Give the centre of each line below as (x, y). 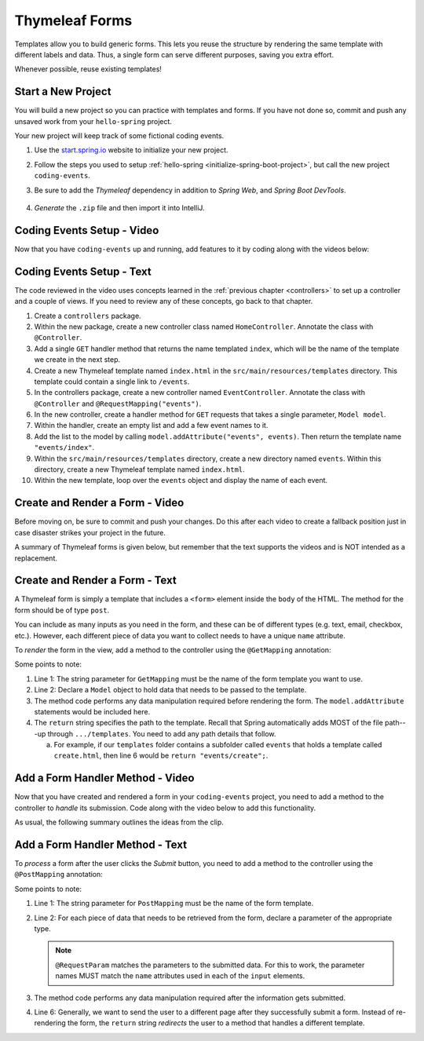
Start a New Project (63, 91)
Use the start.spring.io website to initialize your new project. (131, 150)
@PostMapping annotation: (59, 875)
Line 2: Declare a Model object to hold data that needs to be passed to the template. (170, 690)
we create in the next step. (77, 360)
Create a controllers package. (88, 316)
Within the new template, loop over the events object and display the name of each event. (181, 480)
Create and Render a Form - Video (99, 503)
